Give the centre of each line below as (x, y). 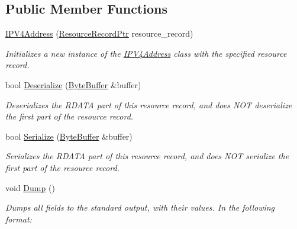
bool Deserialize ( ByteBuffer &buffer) (73, 84)
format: (19, 219)
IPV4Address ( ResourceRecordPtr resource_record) (99, 33)
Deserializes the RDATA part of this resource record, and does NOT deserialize (149, 104)
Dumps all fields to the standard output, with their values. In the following (140, 207)
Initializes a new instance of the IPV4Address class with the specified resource (146, 53)
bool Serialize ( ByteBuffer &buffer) (69, 136)
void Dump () (30, 187)
